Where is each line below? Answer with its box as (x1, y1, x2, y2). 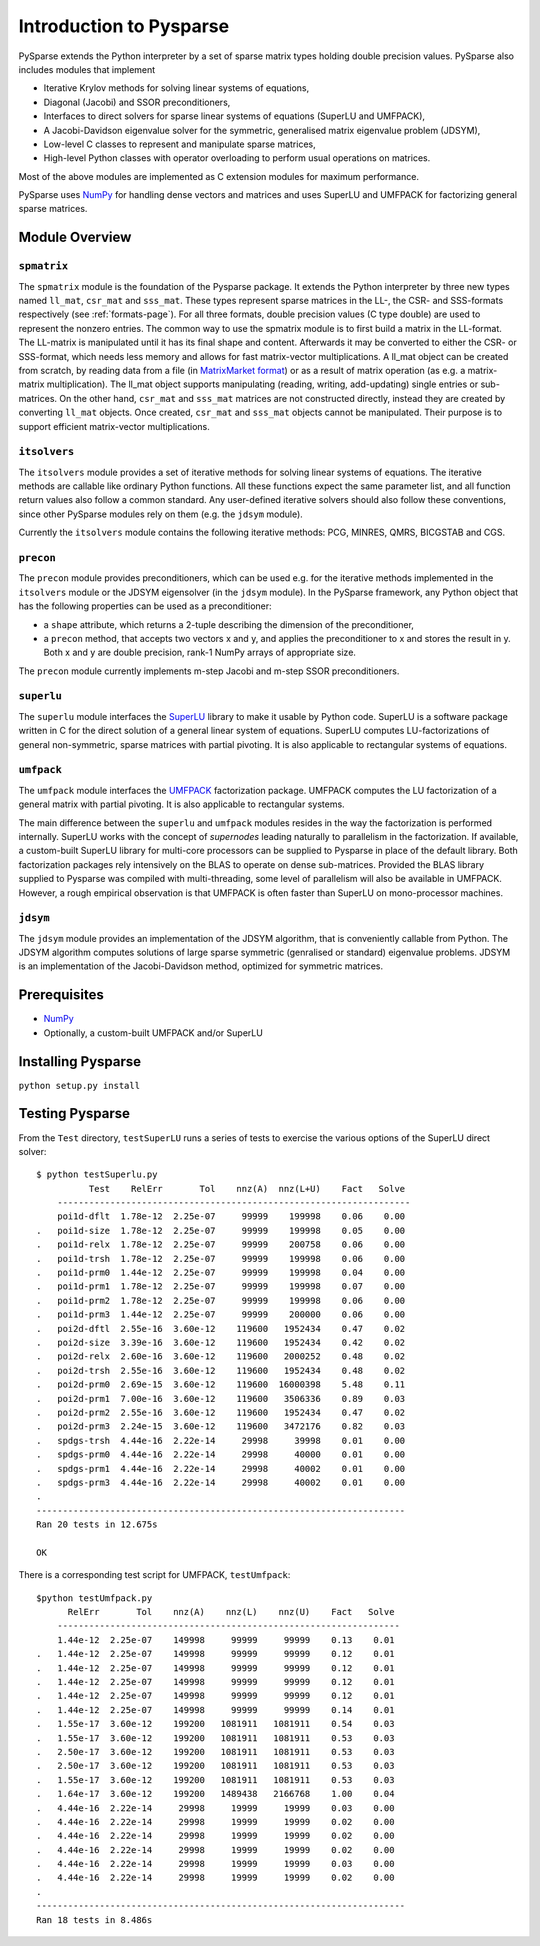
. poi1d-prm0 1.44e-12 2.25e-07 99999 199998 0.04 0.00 (36, 1267, 406, 1279)
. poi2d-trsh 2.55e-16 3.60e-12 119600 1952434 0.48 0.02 (36, 1365, 406, 1376)
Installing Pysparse (18, 1053, 142, 1070)
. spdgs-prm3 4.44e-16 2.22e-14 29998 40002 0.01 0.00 (36, 1476, 406, 1488)
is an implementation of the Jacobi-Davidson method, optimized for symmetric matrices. (18, 960, 384, 972)
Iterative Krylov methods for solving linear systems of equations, (43, 82, 310, 94)
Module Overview (18, 229, 132, 246)
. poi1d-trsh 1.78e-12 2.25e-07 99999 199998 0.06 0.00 (36, 1253, 406, 1264)
